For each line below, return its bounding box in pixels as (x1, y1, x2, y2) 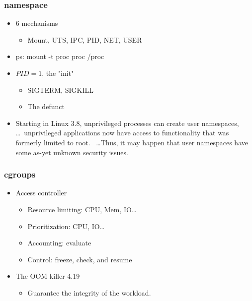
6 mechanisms (15, 18, 58, 28)
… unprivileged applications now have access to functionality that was (15, 127, 229, 138)
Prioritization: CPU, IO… (27, 221, 105, 231)
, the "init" (42, 68, 74, 78)
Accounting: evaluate (27, 238, 91, 248)
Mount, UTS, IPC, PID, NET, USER (27, 34, 142, 45)
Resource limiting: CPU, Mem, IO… (27, 204, 137, 214)
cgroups (4, 168, 36, 181)
